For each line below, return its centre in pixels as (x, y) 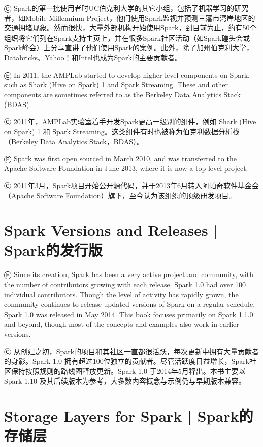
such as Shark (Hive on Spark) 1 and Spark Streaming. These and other (116, 84)
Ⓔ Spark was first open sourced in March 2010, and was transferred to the (120, 158)
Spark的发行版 (53, 250)
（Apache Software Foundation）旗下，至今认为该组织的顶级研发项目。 (120, 195)
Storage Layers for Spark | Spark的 (129, 416)
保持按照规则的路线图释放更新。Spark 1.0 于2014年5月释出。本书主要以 (128, 371)
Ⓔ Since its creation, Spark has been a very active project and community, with (129, 274)
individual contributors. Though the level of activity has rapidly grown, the (121, 294)
